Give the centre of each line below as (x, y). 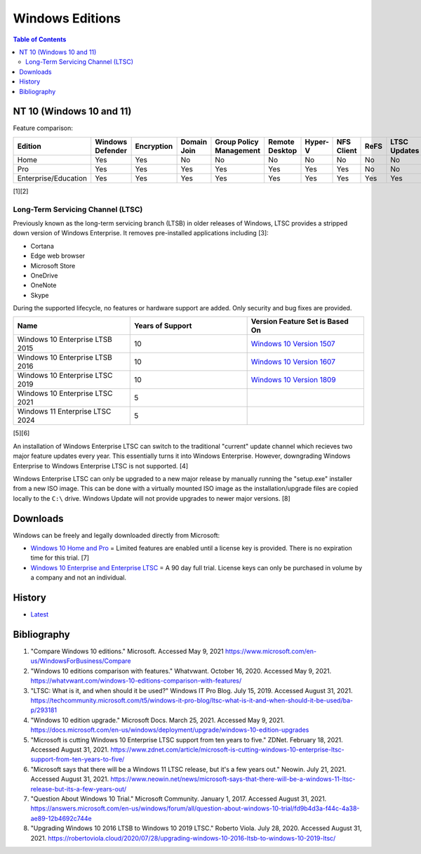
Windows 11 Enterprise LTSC (64, 412)
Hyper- (317, 142)
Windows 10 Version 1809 (293, 380)
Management (238, 150)
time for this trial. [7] (60, 558)
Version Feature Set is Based (300, 322)
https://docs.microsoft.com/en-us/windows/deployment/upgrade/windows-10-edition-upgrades (170, 730)
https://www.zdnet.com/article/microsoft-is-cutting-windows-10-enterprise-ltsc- (227, 749)
